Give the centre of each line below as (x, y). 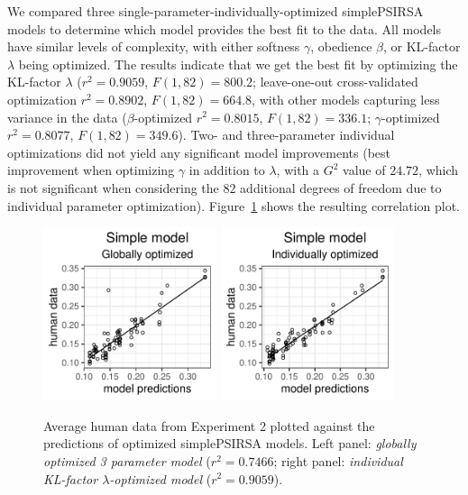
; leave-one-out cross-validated (335, 82)
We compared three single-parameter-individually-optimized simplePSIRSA (216, 11)
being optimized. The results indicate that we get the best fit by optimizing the (238, 64)
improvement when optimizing (91, 170)
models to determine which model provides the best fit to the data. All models (225, 28)
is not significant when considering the (113, 187)
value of (364, 170)
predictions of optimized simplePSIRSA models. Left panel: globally (230, 443)
